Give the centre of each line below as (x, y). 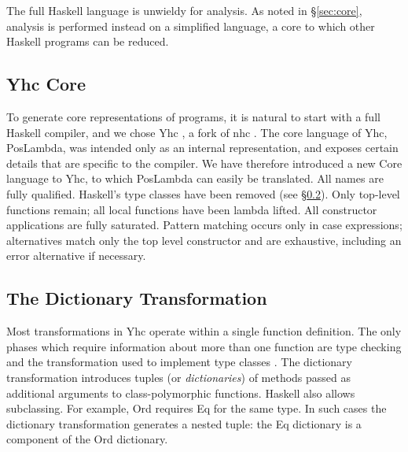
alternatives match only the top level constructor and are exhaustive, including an (204, 240)
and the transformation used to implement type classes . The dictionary (179, 362)
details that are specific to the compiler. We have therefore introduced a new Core (204, 163)
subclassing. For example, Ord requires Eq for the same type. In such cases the (197, 408)
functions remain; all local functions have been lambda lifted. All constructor (192, 209)
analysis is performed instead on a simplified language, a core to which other (191, 26)
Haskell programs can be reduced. (88, 41)
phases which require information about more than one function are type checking (204, 346)
